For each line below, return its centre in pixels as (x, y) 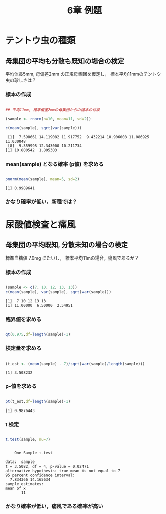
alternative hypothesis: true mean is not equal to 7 (63, 471)
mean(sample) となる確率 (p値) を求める (55, 164)
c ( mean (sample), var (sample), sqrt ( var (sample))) (58, 292)
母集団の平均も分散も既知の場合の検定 (65, 61)
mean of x (16, 488)
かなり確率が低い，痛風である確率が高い (54, 506)
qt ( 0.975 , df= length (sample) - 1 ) (38, 335)
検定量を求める (23, 348)
